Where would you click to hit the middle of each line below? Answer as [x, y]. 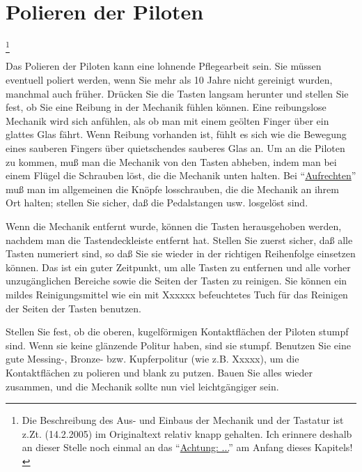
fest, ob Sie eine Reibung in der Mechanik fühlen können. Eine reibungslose [166, 107]
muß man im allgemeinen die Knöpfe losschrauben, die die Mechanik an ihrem [172, 189]
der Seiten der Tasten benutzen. [73, 308]
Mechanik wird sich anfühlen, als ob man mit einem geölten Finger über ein [167, 120]
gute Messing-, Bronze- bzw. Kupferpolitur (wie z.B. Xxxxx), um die [152, 359]
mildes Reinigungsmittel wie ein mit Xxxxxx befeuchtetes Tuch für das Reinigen [177, 294]
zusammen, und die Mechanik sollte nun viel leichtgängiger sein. [142, 386]
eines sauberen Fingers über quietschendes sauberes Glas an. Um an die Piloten [175, 148]
